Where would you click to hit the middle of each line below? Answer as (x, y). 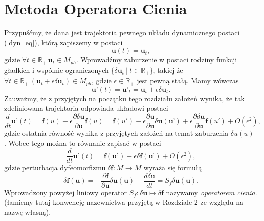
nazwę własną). (28, 212)
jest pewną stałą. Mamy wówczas (188, 80)
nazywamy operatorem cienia (211, 192)
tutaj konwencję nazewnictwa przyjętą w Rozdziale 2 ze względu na (140, 202)
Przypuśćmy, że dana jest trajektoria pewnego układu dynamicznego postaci (122, 32)
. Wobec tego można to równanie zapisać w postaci (83, 143)
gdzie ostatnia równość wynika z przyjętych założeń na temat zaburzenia (116, 133)
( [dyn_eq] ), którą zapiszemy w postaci (63, 42)
